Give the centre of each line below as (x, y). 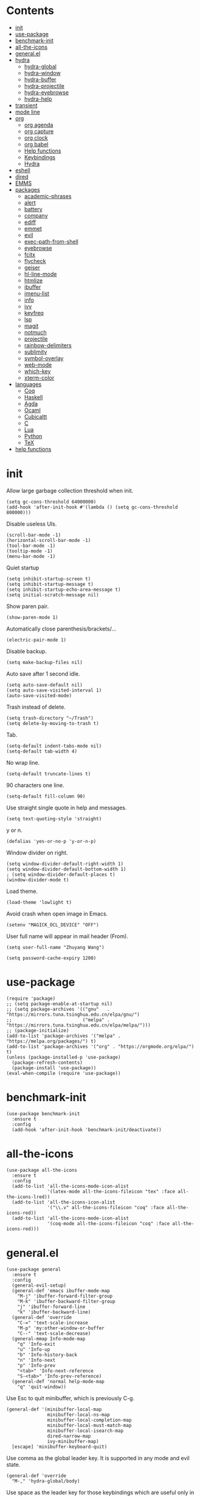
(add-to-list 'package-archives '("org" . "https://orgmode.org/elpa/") (100, 1046)
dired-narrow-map (69, 1436)
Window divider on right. (37, 853)
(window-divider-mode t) (38, 880)
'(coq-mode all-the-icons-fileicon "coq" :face (109, 1223)
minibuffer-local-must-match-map (89, 1425)
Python (33, 436)
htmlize (33, 280)
